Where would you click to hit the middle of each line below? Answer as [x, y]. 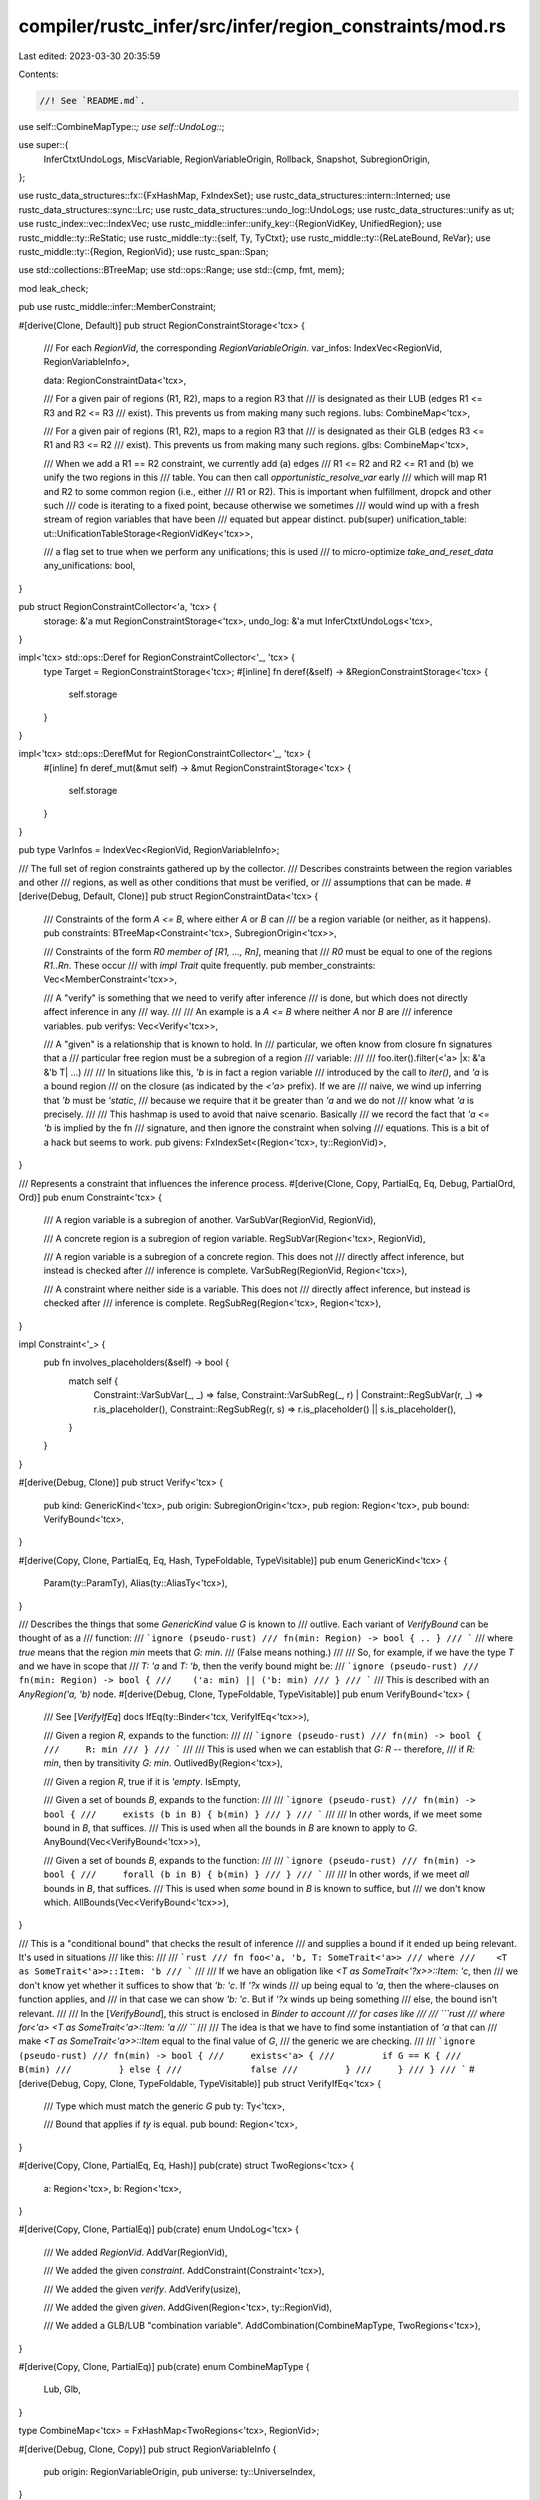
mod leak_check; [53, 288]
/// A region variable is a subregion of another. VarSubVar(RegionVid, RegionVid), [210, 1220]
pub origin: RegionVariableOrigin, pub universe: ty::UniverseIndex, [179, 2472]
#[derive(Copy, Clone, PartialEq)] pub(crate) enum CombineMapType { [164, 2367]
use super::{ [43, 145]
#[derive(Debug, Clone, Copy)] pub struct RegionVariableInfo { [147, 2449]
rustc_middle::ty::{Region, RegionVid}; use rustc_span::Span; [143, 252]
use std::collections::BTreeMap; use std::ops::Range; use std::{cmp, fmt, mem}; [181, 270]
